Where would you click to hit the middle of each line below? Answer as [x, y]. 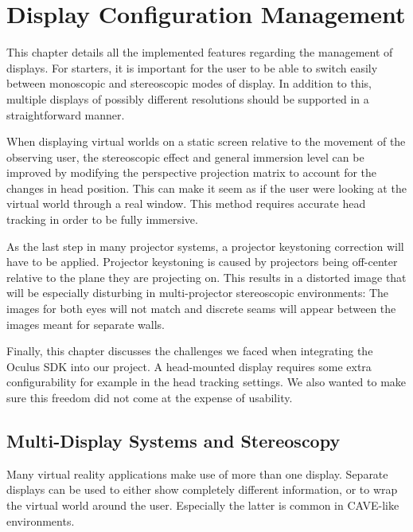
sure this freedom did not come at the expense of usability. [150, 397]
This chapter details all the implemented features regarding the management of [200, 52]
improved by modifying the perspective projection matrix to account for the [192, 172]
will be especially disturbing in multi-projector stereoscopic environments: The [198, 293]
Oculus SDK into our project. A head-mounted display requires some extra [189, 366]
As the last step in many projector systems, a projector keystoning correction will [205, 246]
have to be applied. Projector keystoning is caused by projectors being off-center [202, 262]
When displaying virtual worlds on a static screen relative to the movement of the [206, 141]
